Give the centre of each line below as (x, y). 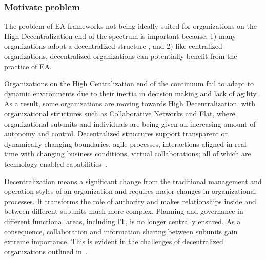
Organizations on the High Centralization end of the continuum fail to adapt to (129, 83)
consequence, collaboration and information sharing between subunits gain (121, 231)
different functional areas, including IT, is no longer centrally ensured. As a (122, 221)
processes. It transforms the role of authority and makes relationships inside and (130, 201)
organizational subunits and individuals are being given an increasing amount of (130, 123)
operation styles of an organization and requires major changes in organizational (130, 191)
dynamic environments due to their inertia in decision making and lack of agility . (133, 93)
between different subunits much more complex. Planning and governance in (124, 211)
